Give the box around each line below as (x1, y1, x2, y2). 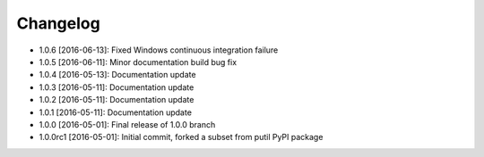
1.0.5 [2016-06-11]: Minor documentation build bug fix (39, 56, 238, 67)
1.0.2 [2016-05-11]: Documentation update (39, 95, 194, 105)
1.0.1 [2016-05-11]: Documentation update (39, 107, 193, 118)
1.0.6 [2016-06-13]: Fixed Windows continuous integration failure (39, 45, 279, 55)
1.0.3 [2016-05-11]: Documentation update (39, 81, 194, 93)
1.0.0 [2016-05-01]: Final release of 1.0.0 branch (39, 119, 216, 129)
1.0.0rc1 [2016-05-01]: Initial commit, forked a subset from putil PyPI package (39, 132, 324, 143)
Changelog (16, 13, 100, 33)
